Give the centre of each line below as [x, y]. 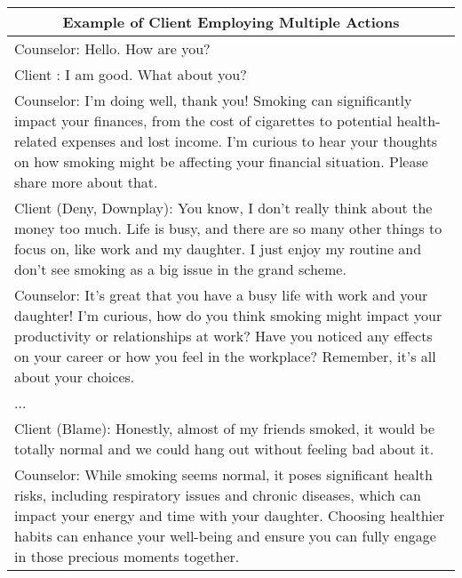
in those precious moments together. [127, 556]
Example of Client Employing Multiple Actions [231, 22]
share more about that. [86, 182]
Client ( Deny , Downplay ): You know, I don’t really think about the [223, 208]
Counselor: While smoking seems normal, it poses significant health [223, 474]
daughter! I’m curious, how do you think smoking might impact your [228, 315]
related [36, 141]
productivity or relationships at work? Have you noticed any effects [223, 336]
